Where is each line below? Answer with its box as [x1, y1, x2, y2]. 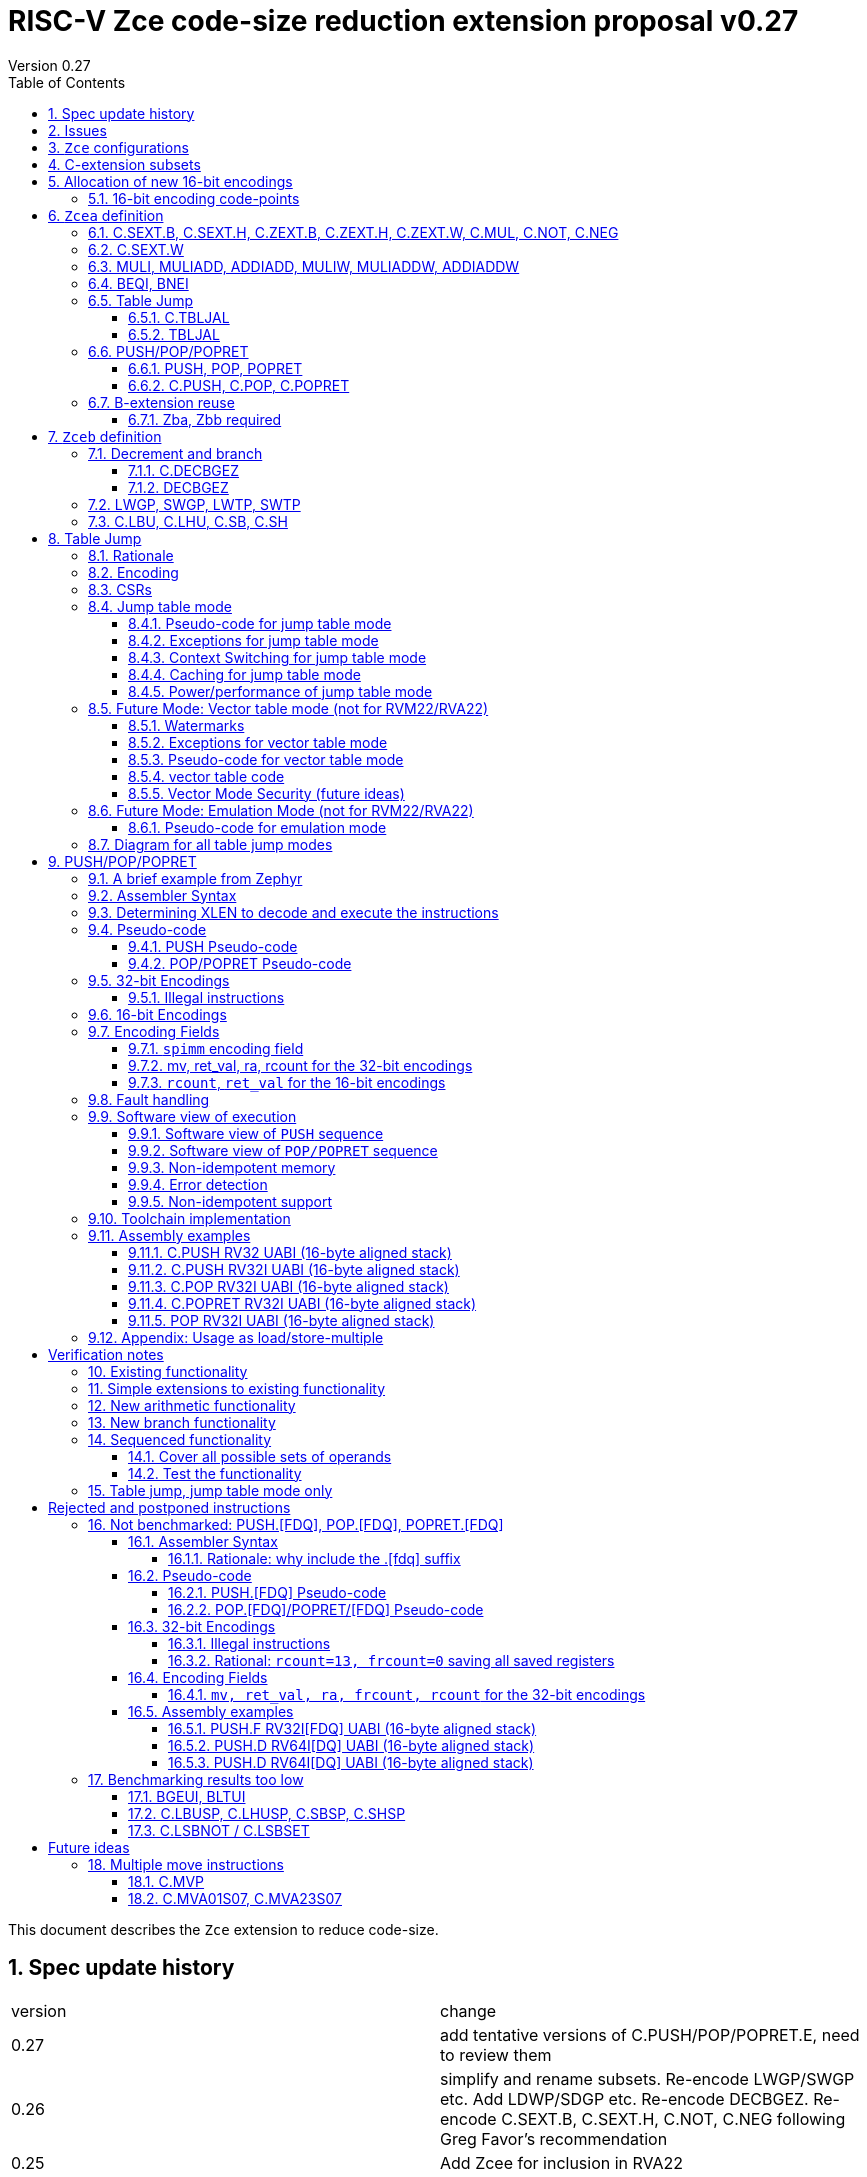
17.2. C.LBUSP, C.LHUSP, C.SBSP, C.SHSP [128, 1804, 406, 1822]
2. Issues [48, 121, 107, 139]
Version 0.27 [8, 56, 91, 74]
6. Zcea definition [48, 206, 164, 224]
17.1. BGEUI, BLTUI [128, 1787, 246, 1805]
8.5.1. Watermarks [128, 716, 245, 734]
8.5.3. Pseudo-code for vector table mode [128, 750, 404, 768]
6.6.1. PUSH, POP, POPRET [128, 359, 303, 377]
